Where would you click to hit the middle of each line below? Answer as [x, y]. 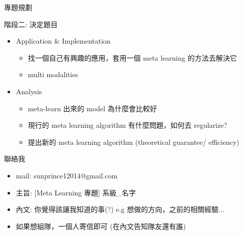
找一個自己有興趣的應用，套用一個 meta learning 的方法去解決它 [132, 57]
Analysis [29, 91]
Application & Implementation [63, 41]
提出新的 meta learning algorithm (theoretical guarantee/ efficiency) [134, 142]
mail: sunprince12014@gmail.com [67, 175]
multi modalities [53, 74]
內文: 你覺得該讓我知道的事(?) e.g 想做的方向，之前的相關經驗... [120, 209]
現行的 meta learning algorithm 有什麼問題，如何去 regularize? [128, 125]
